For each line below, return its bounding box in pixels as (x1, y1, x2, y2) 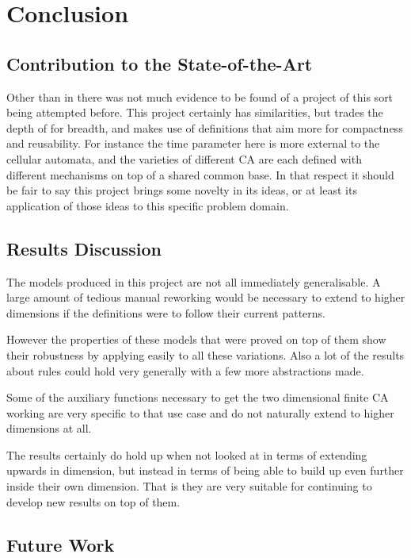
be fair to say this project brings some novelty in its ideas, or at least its (6, 182, 357, 198)
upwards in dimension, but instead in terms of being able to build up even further (6, 462, 404, 479)
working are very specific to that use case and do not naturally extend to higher (6, 404, 394, 421)
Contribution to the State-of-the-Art (6, 51, 313, 75)
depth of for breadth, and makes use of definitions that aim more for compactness (6, 119, 403, 136)
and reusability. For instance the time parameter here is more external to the (6, 135, 380, 152)
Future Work (6, 532, 115, 556)
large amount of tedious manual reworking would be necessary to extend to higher (6, 289, 405, 306)
